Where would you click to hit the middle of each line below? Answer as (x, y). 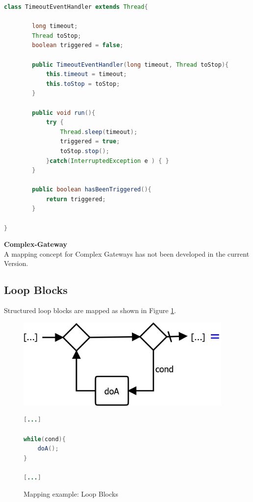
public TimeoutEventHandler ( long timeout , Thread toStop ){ (130, 65)
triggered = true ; (90, 142)
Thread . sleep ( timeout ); (99, 132)
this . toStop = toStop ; (83, 84)
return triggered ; (76, 199)
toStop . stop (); (85, 151)
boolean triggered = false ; (78, 45)
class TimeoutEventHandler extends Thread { (76, 7)
